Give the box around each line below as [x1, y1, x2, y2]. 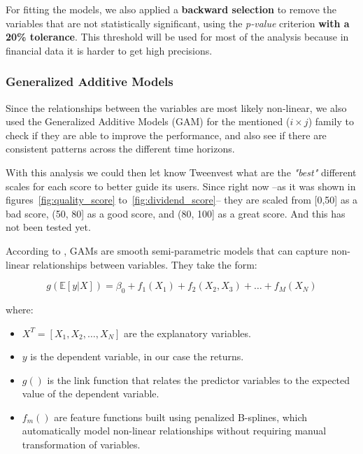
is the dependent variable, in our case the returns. [30, 349, 244, 364]
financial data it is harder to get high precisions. [6, 43, 213, 57]
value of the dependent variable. [22, 386, 159, 401]
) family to [308, 114, 354, 129]
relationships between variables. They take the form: [32, 257, 257, 271]
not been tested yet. [6, 220, 91, 234]
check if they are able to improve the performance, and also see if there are [6, 127, 327, 142]
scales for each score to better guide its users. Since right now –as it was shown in [6, 178, 356, 193]
